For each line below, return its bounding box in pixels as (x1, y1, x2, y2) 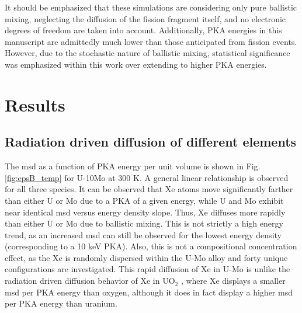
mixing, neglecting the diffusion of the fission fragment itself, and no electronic (5, 12, 286, 25)
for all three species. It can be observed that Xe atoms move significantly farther (5, 183, 293, 195)
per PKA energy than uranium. (5, 297, 117, 309)
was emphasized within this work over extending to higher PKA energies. (5, 58, 267, 70)
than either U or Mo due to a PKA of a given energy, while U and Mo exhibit (5, 194, 284, 206)
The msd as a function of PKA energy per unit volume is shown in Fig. (5, 160, 261, 172)
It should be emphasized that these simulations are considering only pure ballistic (5, 1, 297, 13)
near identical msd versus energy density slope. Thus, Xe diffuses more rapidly (5, 206, 286, 218)
